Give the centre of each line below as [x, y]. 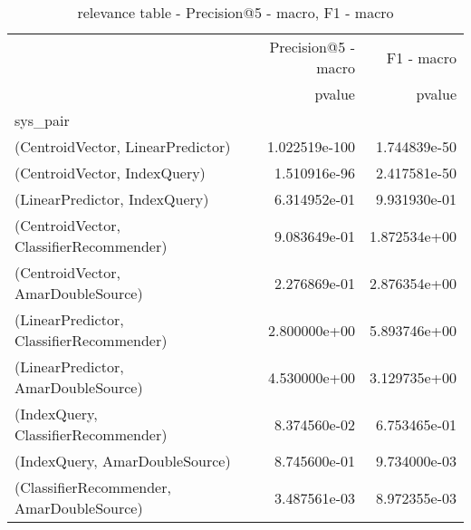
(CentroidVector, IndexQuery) [110, 173]
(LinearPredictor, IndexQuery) [112, 199]
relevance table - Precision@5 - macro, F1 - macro [235, 12]
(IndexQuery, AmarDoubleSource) [123, 461]
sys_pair [42, 120]
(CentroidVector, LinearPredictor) [123, 146]
